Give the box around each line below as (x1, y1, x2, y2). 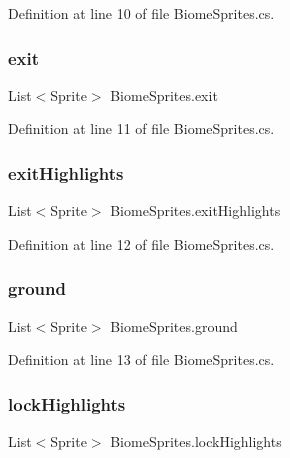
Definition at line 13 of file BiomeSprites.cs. (8, 349, 275, 370)
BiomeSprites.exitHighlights (110, 200, 281, 221)
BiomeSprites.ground (110, 315, 238, 336)
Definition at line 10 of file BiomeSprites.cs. (8, 3, 275, 23)
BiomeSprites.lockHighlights (110, 431, 282, 452)
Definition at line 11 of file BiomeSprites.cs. (8, 118, 275, 139)
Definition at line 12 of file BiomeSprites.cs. (8, 233, 275, 254)
